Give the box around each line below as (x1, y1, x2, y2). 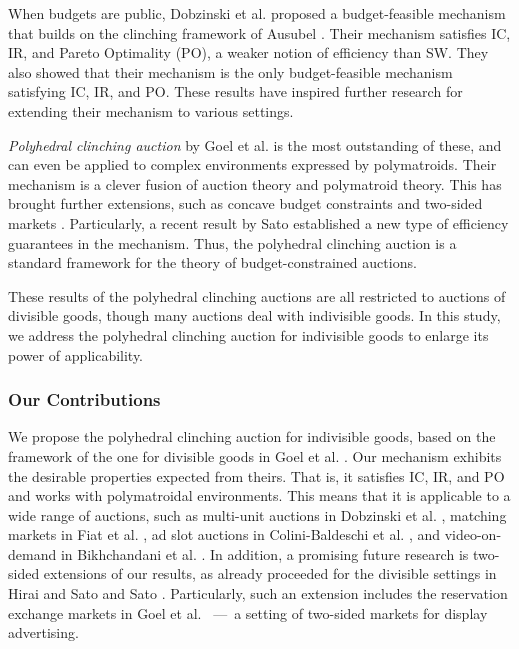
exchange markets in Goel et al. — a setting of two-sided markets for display (8, 602, 488, 623)
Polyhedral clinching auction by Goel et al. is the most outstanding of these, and (8, 134, 502, 155)
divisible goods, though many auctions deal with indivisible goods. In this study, (8, 305, 501, 326)
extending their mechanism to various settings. (8, 100, 294, 121)
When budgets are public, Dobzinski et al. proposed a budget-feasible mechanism (8, 3, 506, 23)
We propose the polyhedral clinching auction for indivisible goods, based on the (8, 426, 496, 447)
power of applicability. (8, 344, 144, 365)
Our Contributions (8, 387, 161, 412)
